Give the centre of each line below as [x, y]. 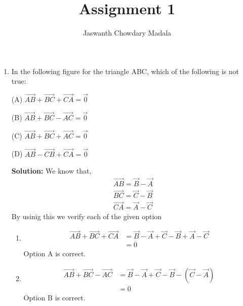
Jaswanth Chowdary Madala [127, 33]
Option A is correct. [55, 253]
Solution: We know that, [51, 171]
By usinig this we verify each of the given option [87, 216]
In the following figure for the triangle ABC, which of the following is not [125, 71]
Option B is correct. [54, 298]
